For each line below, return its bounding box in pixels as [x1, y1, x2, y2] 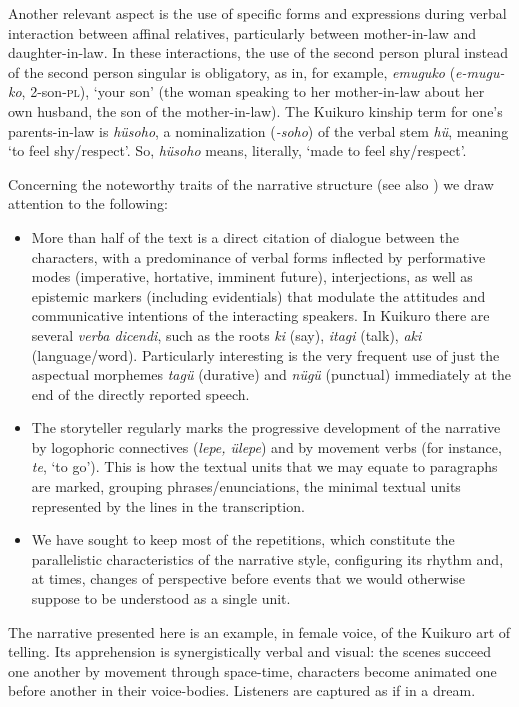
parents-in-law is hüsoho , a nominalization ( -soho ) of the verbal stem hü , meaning [8, 120, 509, 141]
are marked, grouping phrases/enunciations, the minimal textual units [31, 476, 461, 497]
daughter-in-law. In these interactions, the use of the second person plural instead [8, 42, 508, 63]
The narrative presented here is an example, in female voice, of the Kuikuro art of [8, 621, 511, 642]
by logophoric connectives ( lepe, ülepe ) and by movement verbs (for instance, [31, 436, 502, 457]
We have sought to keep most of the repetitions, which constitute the [31, 529, 455, 550]
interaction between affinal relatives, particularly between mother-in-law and [8, 22, 477, 43]
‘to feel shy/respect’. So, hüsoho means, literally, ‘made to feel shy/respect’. [8, 140, 467, 161]
